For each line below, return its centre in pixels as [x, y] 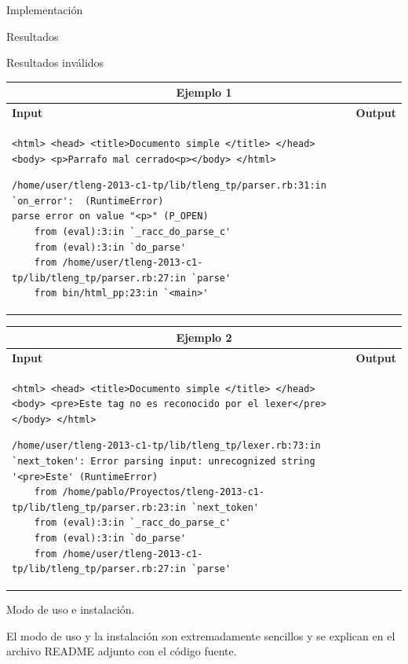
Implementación [45, 9]
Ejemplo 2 [204, 337]
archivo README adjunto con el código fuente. [122, 651]
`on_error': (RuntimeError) [88, 201]
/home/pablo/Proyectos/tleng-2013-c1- [164, 492]
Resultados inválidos [55, 62]
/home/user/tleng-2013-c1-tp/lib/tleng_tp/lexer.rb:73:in [166, 446]
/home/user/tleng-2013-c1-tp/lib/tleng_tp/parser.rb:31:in [169, 186]
